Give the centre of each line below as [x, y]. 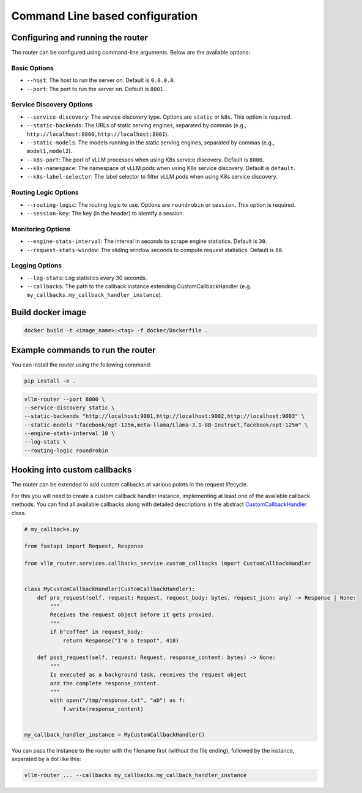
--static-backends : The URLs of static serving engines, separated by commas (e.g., [137, 125]
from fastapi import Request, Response [84, 546]
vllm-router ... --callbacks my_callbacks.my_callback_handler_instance [135, 775]
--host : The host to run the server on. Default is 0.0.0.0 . [101, 80]
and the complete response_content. [105, 683]
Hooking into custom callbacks [72, 470]
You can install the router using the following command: [82, 365]
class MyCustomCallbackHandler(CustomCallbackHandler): [110, 589]
